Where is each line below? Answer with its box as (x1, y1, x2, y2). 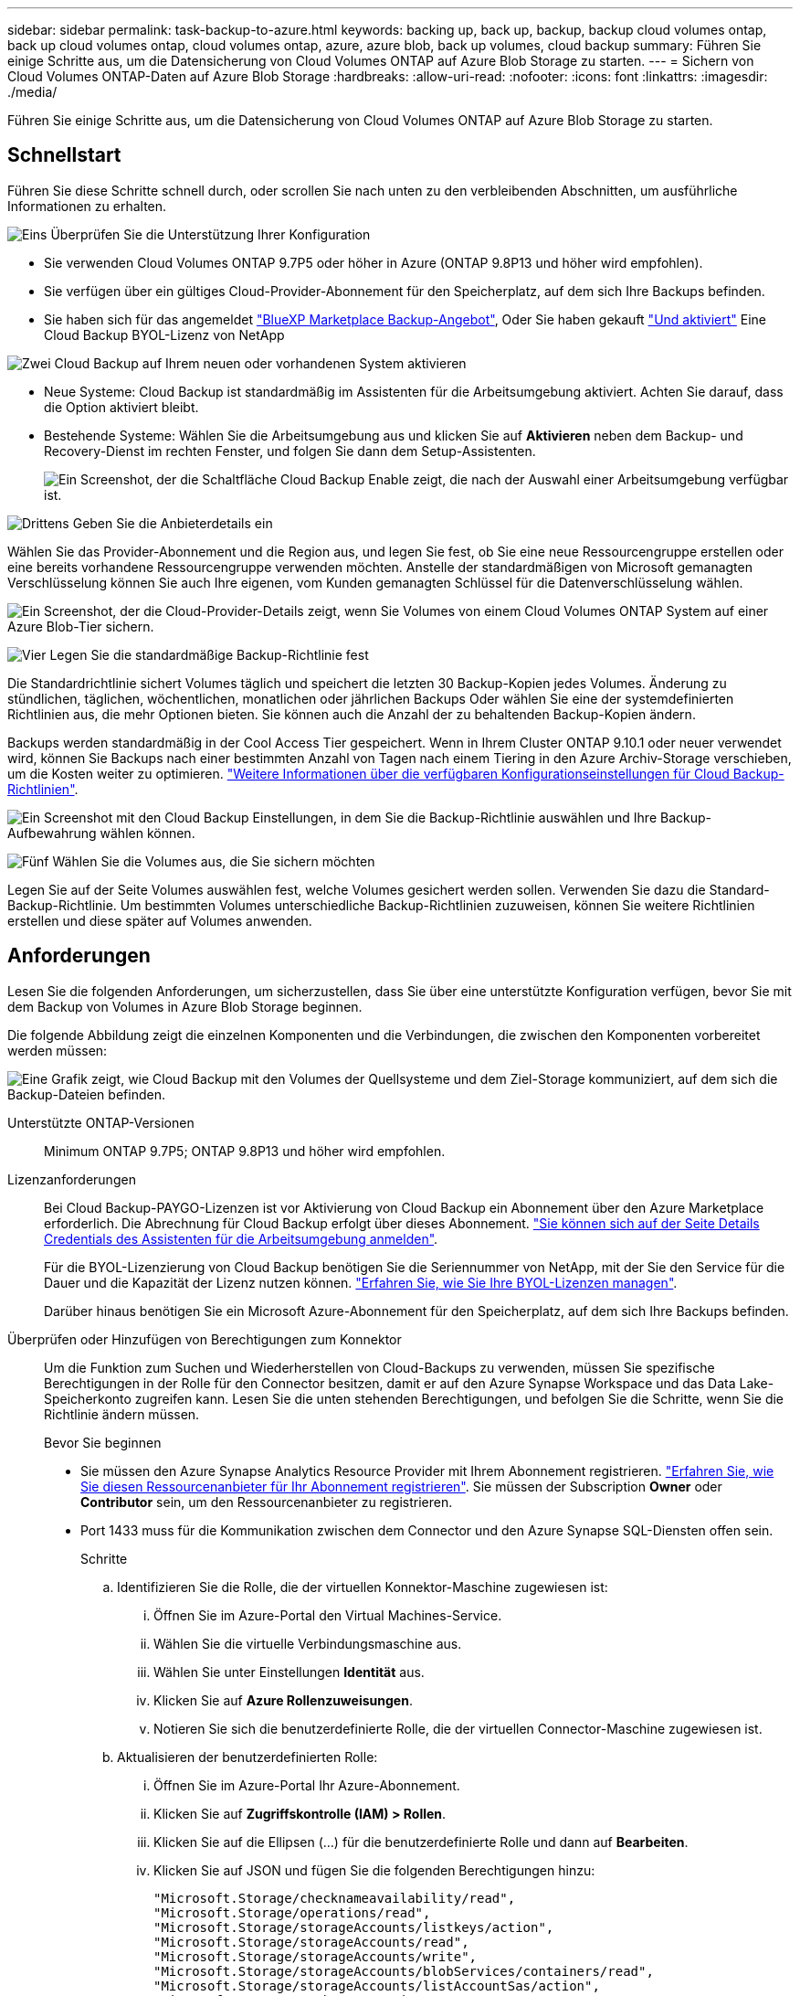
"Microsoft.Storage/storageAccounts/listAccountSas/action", (153, 1978, 600, 1993)
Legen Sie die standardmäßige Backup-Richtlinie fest (49, 646, 369, 663)
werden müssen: (7, 1042, 108, 1058)
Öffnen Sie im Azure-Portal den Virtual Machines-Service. (153, 1607, 502, 1623)
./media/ (7, 84, 58, 100)
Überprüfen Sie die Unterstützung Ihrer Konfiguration (50, 226, 371, 242)
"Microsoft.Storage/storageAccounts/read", (153, 1934, 469, 1949)
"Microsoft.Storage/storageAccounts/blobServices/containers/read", (153, 1963, 654, 1979)
